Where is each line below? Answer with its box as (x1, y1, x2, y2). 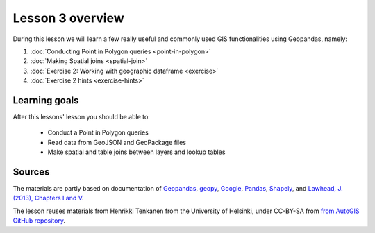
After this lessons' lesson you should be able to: (12, 113, 151, 121)
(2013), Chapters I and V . (12, 194, 84, 202)
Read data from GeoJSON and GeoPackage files (47, 138, 187, 146)
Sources (12, 166, 50, 178)
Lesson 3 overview (12, 10, 124, 26)
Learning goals (12, 94, 79, 106)
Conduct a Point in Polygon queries (47, 128, 149, 137)
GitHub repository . (12, 216, 66, 225)
